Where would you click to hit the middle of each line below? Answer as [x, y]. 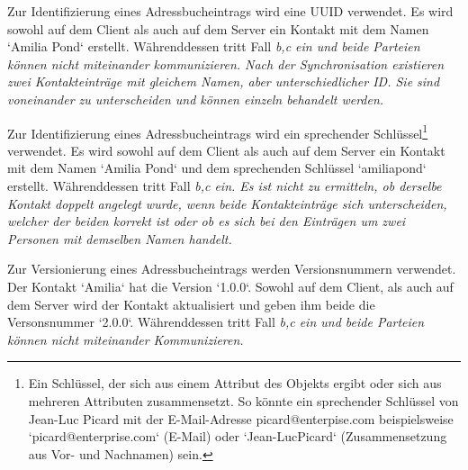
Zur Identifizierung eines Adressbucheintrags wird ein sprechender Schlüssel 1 [218, 131]
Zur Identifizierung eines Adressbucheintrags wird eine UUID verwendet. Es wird [230, 11]
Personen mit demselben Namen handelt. [120, 238]
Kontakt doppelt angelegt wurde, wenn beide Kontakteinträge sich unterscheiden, [227, 203]
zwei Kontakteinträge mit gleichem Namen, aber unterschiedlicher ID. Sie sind [224, 81]
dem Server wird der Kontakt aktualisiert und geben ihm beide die [191, 304]
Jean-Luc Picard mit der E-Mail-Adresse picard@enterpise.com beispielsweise [241, 418]
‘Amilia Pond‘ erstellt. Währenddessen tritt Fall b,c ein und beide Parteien [214, 46]
